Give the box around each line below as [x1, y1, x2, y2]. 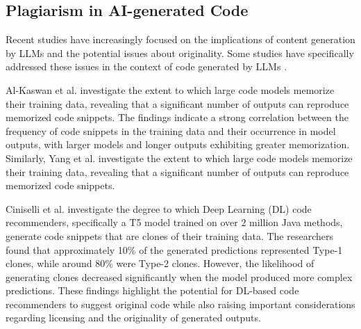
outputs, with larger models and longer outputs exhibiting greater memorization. [6, 137, 350, 152]
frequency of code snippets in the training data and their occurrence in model [6, 123, 336, 138]
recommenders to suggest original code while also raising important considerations [6, 296, 355, 311]
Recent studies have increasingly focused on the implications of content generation [6, 32, 355, 47]
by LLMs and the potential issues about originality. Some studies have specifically [6, 45, 354, 60]
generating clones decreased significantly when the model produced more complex [6, 269, 353, 284]
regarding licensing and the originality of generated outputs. [6, 310, 261, 325]
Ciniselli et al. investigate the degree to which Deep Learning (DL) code [6, 201, 312, 216]
